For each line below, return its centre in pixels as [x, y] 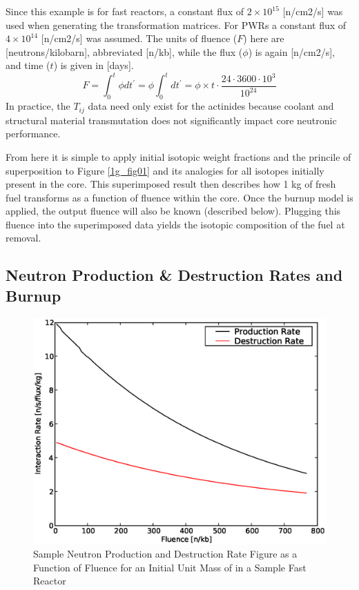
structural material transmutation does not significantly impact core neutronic [171, 120]
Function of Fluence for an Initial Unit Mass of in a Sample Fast [170, 567]
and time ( [28, 65]
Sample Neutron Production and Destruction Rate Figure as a [165, 554]
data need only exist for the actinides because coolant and [211, 106]
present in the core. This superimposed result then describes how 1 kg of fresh [171, 184]
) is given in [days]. [94, 65]
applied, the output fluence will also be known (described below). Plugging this [173, 211]
